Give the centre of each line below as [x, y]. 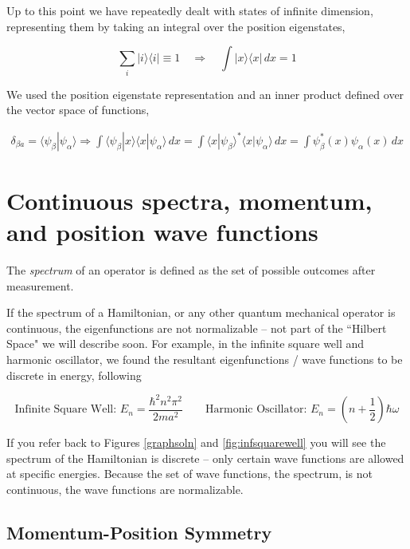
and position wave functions [162, 232]
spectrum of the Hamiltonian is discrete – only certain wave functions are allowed [205, 458]
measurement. [40, 285]
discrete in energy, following [74, 375]
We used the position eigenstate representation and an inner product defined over [205, 94]
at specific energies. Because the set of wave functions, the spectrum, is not [190, 474]
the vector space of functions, [78, 110]
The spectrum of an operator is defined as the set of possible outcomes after [191, 270]
